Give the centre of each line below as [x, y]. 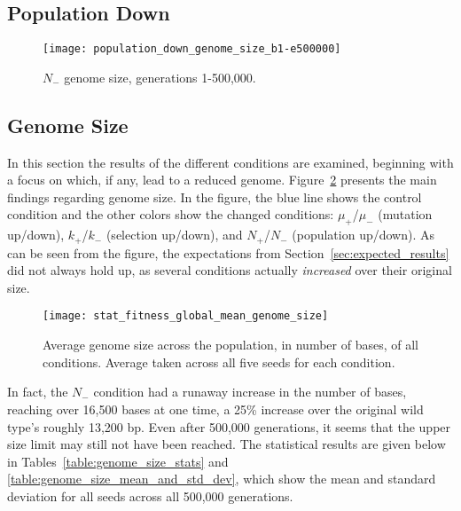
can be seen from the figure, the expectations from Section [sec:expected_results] [228, 252]
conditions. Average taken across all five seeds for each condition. [219, 362]
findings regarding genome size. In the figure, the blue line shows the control [215, 197]
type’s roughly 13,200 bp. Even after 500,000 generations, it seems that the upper [229, 426]
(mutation [405, 214]
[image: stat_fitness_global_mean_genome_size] [186, 316]
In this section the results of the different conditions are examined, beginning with [230, 162]
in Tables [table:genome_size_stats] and [118, 461]
